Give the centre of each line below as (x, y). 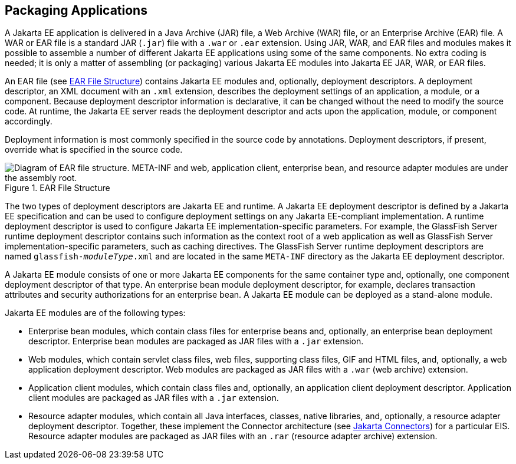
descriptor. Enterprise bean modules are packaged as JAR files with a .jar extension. (196, 341)
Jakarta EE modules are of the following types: (95, 313)
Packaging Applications (76, 10)
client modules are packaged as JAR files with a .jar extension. (154, 398)
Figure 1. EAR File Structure (57, 188)
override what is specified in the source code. (94, 150)
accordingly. (29, 121)
